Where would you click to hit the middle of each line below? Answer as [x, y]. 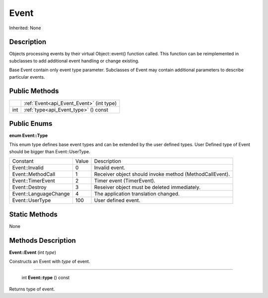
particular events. [27, 77]
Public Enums [31, 124]
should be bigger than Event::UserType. [50, 151]
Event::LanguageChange [41, 194]
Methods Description [43, 241]
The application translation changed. [137, 194]
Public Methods [34, 91]
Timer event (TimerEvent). [125, 181]
